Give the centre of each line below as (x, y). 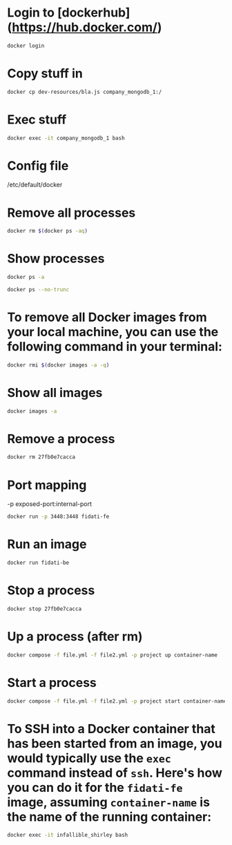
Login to (31, 13)
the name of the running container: (109, 817)
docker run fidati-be (38, 563)
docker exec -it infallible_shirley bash (68, 835)
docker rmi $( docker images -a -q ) (58, 365)
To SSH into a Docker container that (112, 729)
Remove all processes (71, 213)
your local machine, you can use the (113, 332)
